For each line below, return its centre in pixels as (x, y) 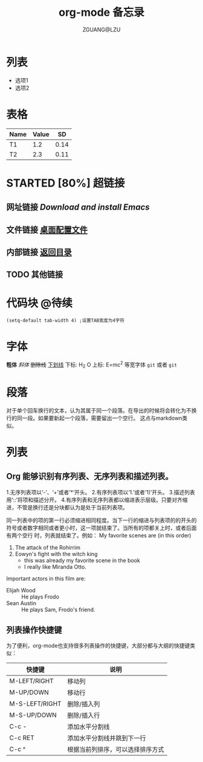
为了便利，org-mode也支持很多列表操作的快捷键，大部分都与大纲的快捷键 (98, 646)
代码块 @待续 (40, 303)
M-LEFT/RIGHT (31, 681)
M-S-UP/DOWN (33, 715)
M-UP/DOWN (29, 692)
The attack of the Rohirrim (47, 547)
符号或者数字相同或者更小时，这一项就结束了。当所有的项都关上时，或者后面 (101, 528)
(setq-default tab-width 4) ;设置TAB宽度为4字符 (66, 321)
